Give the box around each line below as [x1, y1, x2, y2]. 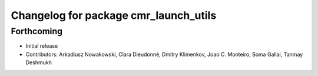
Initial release [25, 42, 58, 49]
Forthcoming [11, 26, 63, 37]
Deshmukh [25, 59, 52, 66]
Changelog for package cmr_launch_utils [11, 9, 217, 22]
